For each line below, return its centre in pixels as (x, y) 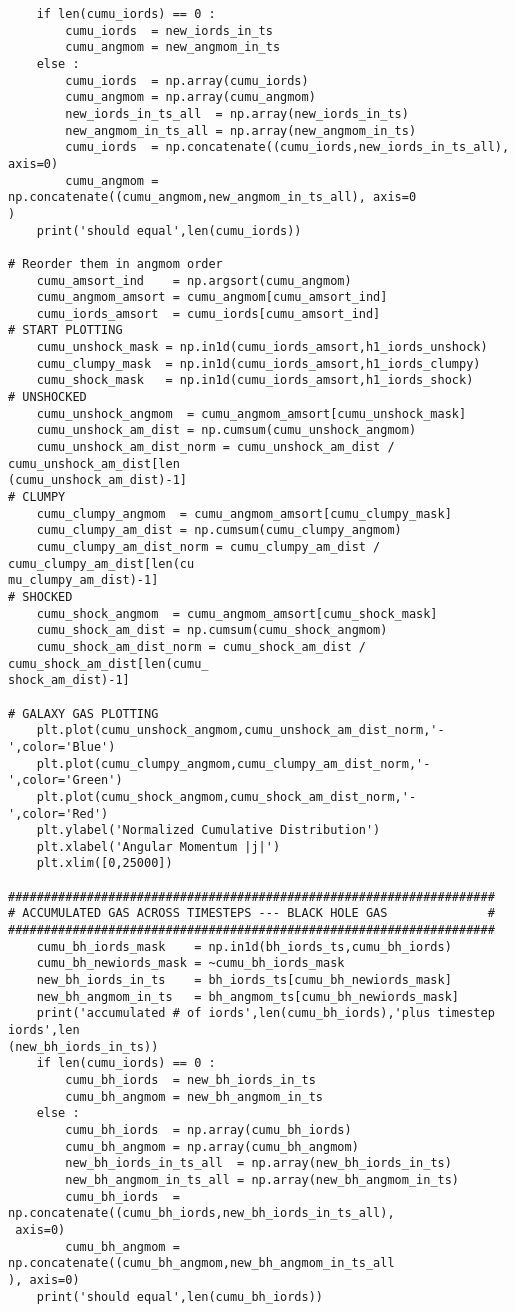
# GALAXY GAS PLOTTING (83, 713)
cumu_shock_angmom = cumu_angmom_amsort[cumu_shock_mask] (237, 613)
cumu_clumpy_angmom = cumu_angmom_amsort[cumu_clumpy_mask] (244, 513)
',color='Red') (58, 813)
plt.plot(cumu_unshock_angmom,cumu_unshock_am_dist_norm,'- (240, 730)
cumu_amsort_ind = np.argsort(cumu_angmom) (194, 280)
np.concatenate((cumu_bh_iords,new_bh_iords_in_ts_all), (201, 1213)
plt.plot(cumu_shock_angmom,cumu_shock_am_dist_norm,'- (226, 796)
